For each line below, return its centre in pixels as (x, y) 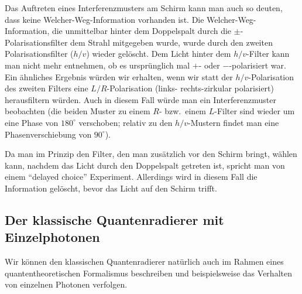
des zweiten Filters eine (47, 88)
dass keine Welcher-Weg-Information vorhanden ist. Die (104, 19)
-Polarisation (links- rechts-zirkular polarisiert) (190, 88)
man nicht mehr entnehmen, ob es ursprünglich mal (97, 65)
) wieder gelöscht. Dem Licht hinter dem (159, 54)
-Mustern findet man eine (233, 122)
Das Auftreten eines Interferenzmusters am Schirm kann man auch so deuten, (144, 8)
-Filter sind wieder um (255, 111)
